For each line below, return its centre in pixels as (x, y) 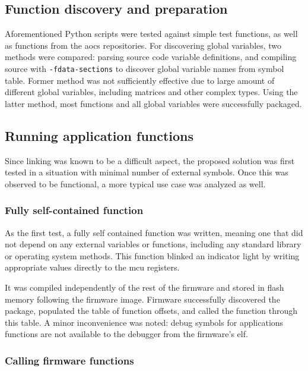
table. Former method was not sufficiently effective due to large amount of (140, 80)
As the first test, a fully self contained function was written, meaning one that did (154, 232)
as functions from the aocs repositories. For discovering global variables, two (143, 45)
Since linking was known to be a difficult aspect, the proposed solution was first (150, 160)
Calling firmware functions (69, 360)
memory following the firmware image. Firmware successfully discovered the (142, 299)
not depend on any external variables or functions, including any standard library (153, 244)
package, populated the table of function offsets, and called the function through (151, 311)
